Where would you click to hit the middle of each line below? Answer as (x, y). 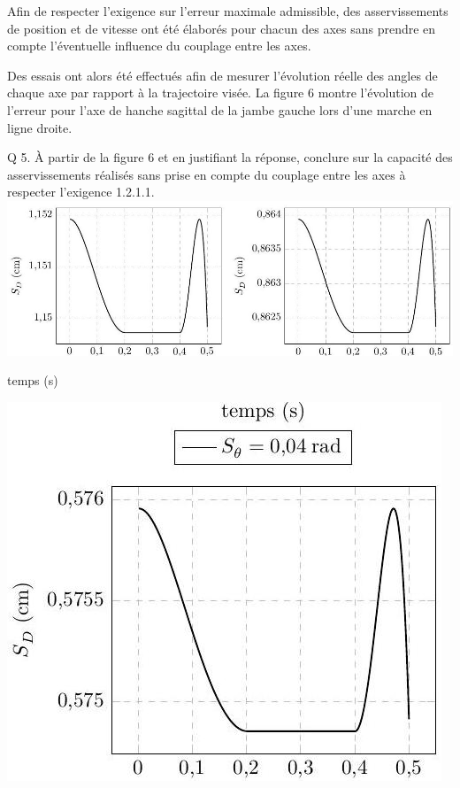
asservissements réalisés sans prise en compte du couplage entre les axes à (207, 174)
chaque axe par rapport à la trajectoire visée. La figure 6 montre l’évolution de (220, 93)
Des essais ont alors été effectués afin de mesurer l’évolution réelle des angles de (222, 75)
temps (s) (33, 380)
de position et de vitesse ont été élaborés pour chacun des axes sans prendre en (222, 28)
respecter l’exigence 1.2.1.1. (81, 192)
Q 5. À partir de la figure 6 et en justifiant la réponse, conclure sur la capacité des (230, 157)
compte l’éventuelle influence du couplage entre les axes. (159, 46)
